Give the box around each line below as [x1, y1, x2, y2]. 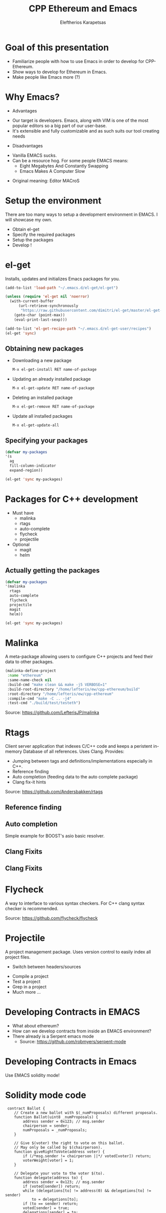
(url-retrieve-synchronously [18, 303, 79, 308]
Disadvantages [12, 143, 43, 148]
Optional [12, 541, 30, 547]
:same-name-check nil [7, 678, 52, 683]
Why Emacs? [5, 91, 60, 102]
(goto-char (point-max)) [14, 312, 65, 317]
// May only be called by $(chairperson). [14, 1145, 103, 1150]
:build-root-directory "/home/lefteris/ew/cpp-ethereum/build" [7, 686, 140, 692]
